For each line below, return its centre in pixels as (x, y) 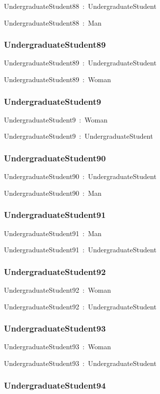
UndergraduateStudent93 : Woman (57, 347)
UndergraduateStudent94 (55, 385)
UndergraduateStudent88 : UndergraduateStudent (80, 6)
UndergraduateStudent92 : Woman (57, 290)
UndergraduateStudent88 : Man (53, 22)
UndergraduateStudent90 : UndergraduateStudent (80, 176)
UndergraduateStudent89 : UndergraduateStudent (80, 63)
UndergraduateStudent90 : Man (53, 193)
